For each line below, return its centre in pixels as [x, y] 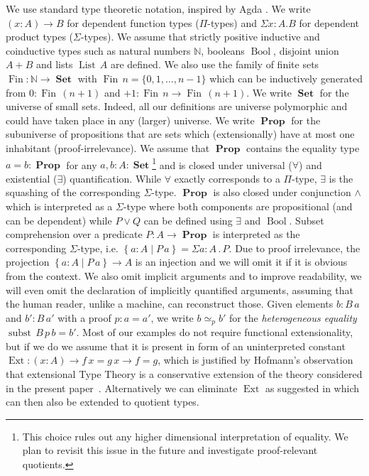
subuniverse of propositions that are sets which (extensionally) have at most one [180, 134]
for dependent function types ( [133, 22]
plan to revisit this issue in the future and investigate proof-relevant [170, 450]
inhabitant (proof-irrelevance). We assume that [108, 147]
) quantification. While [112, 178]
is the [341, 178]
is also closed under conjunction [282, 192]
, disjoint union [306, 50]
